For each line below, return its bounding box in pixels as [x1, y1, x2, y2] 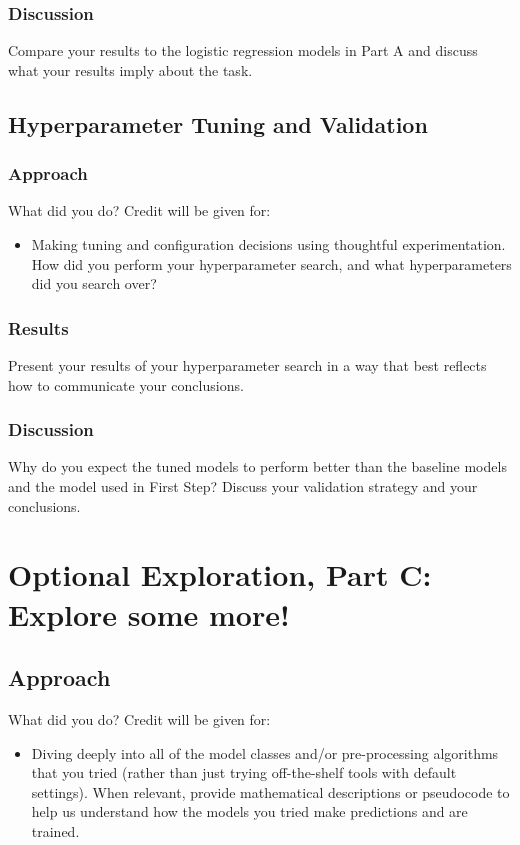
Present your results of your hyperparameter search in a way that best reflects [8, 355, 487, 375]
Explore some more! [8, 593, 290, 634]
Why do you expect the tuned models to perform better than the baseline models [8, 456, 507, 477]
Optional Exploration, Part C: [8, 554, 432, 595]
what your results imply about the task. [8, 59, 253, 80]
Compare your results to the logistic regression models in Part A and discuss [8, 40, 478, 61]
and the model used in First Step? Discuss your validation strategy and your [8, 476, 478, 496]
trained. [31, 820, 80, 841]
